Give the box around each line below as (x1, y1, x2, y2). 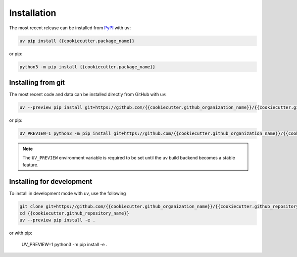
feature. (22, 161, 39, 168)
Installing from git (9, 78, 65, 87)
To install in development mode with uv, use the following (9, 190, 126, 196)
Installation (9, 7, 56, 18)
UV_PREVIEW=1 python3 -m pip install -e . (21, 241, 107, 247)
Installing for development (9, 177, 93, 186)
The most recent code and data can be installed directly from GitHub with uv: (9, 92, 167, 97)
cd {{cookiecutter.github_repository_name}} (19, 210, 130, 216)
